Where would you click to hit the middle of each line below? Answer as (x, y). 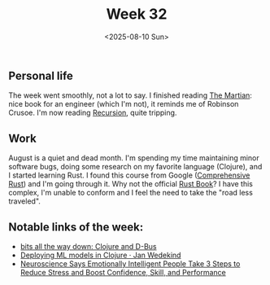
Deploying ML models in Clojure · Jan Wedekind (100, 255)
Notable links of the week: (76, 227)
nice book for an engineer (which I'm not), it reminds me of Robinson (124, 104)
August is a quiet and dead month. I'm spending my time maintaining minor (134, 158)
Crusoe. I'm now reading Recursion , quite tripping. (93, 113)
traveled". (24, 201)
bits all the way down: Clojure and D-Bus (88, 246)
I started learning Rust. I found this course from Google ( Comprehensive (129, 175)
